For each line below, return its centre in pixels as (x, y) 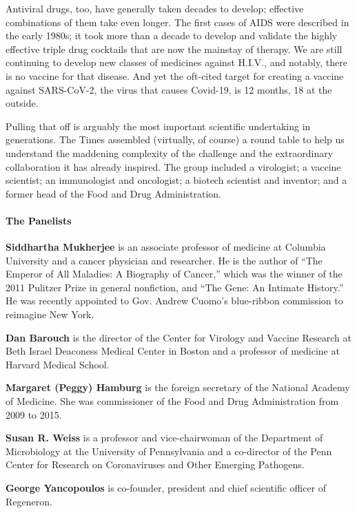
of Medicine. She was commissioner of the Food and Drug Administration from (172, 401)
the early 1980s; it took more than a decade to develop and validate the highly (172, 35)
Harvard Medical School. (58, 364)
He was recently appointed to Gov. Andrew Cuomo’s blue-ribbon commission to (174, 301)
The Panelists (39, 220)
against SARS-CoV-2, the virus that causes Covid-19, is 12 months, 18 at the (169, 89)
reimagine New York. (50, 314)
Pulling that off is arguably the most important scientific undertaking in (158, 126)
